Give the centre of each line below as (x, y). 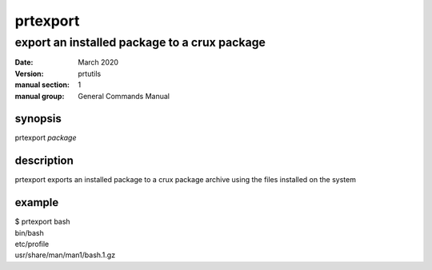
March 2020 (98, 62)
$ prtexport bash (43, 222)
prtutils (90, 73)
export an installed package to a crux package (140, 42)
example (37, 202)
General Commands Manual (124, 96)
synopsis (38, 119)
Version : (29, 73)
